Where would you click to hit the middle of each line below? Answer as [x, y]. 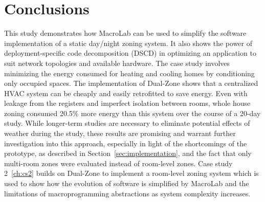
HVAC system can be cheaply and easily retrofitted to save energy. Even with [126, 93]
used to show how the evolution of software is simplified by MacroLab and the [127, 183]
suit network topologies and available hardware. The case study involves [117, 63]
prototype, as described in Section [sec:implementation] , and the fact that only [128, 153]
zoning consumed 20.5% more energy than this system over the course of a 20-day [132, 113]
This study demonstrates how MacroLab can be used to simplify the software [125, 33]
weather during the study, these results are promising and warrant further [120, 133]
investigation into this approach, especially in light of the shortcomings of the [126, 143]
